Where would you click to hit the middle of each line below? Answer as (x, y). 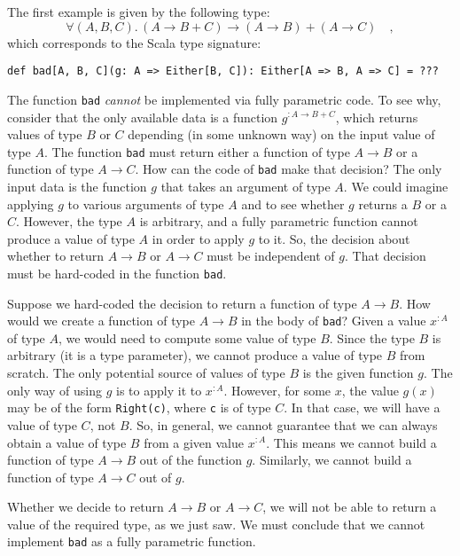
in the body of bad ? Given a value (334, 321)
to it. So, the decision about (334, 238)
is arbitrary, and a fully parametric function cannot (279, 221)
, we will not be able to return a (350, 507)
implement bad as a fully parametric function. (132, 541)
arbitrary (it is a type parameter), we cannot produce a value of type (195, 355)
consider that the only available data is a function (143, 117)
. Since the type (372, 337)
